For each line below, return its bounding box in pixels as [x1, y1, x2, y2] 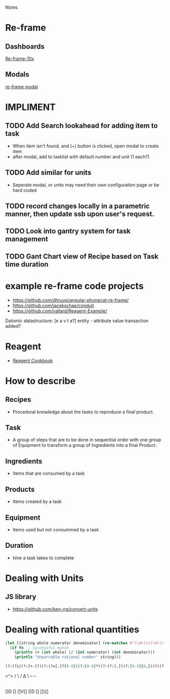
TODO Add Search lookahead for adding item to [5, 122, 158, 130]
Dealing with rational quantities [5, 624, 140, 635]
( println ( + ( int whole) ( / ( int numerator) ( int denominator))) [14, 650, 155, 655]
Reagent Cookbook [12, 357, 53, 364]
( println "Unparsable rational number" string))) [14, 654, 121, 660]
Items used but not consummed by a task [12, 526, 99, 532]
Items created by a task [12, 498, 62, 504]
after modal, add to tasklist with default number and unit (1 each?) [12, 153, 150, 160]
